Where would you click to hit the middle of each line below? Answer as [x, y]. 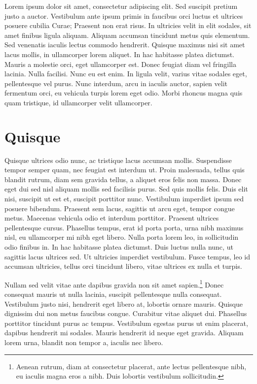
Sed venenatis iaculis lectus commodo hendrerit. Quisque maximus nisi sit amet [125, 45]
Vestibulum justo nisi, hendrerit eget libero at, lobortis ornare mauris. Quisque [124, 304]
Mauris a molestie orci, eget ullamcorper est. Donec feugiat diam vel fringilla [120, 64]
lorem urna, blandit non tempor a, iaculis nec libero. [84, 342]
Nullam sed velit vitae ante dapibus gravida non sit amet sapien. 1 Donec [114, 284]
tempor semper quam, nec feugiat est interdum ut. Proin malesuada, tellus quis [125, 170]
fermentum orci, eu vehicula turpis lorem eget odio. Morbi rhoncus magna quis [124, 93]
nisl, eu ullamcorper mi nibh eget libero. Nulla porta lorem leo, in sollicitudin [122, 237]
